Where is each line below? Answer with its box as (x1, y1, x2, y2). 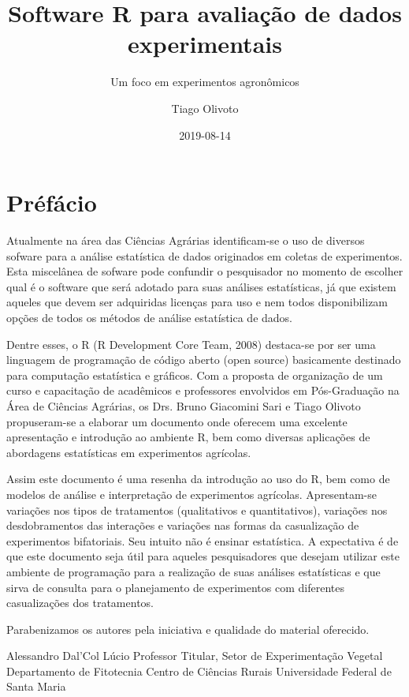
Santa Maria (6, 678, 66, 695)
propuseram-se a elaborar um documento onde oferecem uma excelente (6, 413, 348, 429)
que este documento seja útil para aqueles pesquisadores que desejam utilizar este (6, 548, 400, 564)
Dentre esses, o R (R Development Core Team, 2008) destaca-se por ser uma (6, 335, 376, 352)
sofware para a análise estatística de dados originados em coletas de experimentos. (6, 247, 403, 264)
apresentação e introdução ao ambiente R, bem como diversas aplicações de (6, 429, 370, 445)
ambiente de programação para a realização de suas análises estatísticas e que (6, 563, 381, 579)
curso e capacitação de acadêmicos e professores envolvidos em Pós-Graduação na (6, 382, 400, 399)
